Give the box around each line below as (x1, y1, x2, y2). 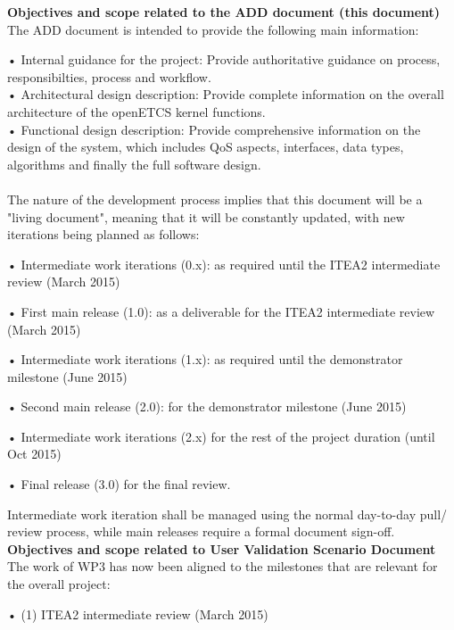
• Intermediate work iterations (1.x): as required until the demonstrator (7, 350, 403, 369)
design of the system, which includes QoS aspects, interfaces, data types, (7, 137, 404, 156)
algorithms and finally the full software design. (7, 154, 261, 173)
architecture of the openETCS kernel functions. (7, 102, 266, 120)
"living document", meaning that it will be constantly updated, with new (7, 207, 405, 226)
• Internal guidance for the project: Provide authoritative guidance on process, (7, 50, 441, 69)
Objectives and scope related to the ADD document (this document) (7, 3, 441, 21)
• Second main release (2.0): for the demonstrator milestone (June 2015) (7, 397, 407, 416)
